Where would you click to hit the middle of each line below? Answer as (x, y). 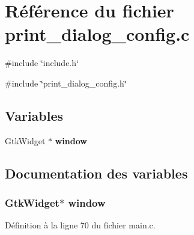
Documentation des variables (96, 173)
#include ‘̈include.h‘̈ (42, 63)
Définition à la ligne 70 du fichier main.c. (80, 225)
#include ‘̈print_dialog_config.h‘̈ (66, 83)
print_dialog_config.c (97, 34)
